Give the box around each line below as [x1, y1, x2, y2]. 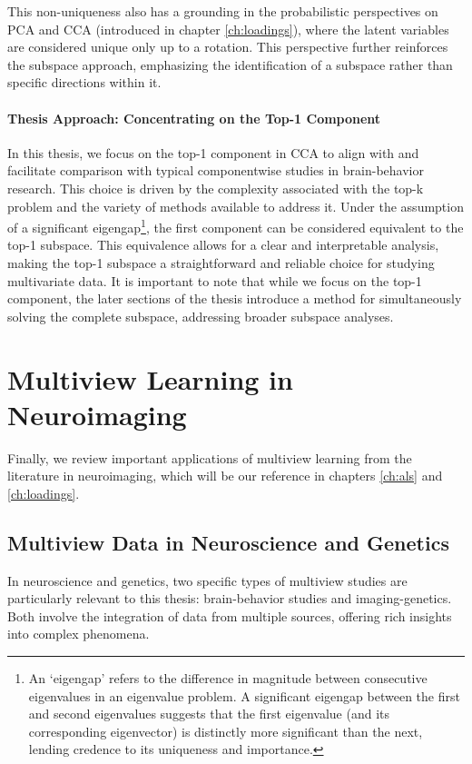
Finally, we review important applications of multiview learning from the [7, 448, 412, 467]
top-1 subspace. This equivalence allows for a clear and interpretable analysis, [7, 235, 439, 254]
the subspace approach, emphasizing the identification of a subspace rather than [7, 55, 453, 74]
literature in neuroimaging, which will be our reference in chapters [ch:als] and [7, 466, 443, 485]
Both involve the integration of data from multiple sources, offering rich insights [7, 606, 452, 625]
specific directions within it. [7, 73, 162, 92]
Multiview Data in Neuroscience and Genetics [7, 528, 449, 556]
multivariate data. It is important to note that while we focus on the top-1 [7, 271, 422, 290]
